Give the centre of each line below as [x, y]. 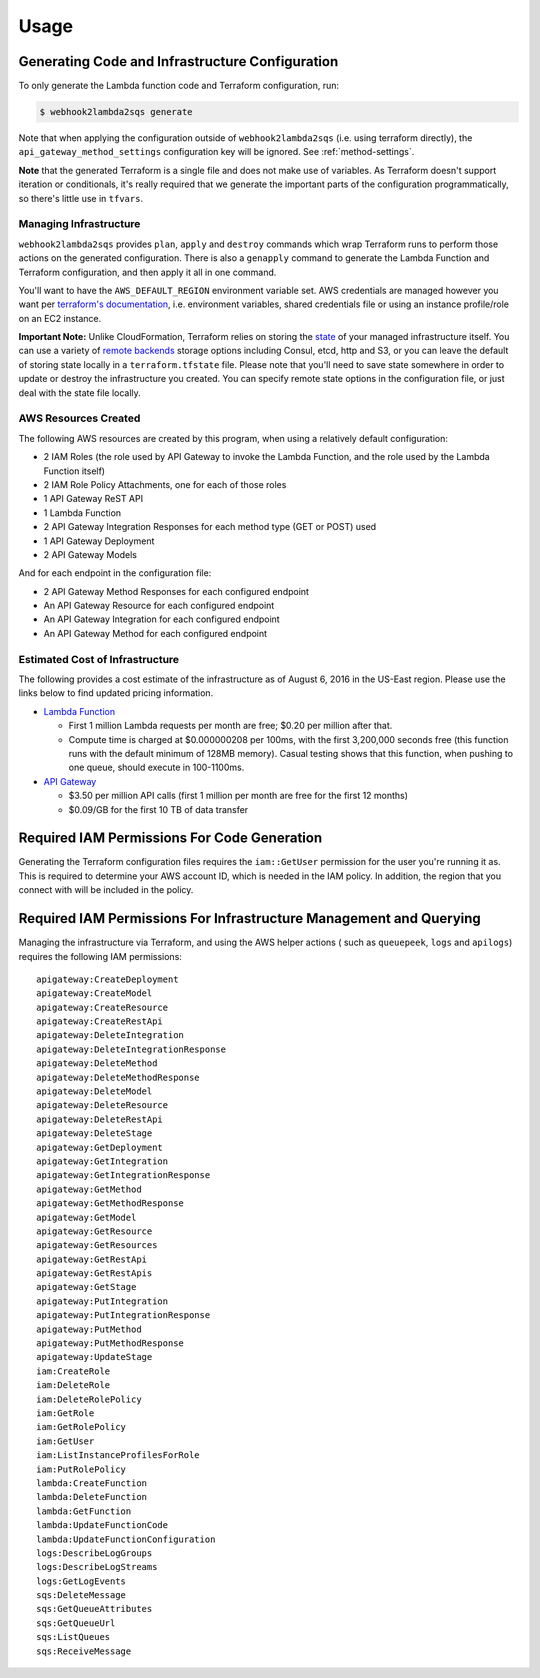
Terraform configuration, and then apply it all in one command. [147, 272]
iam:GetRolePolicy [81, 1427]
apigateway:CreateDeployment [107, 979]
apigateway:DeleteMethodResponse [118, 1077]
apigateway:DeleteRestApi [100, 1119]
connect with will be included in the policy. [106, 890]
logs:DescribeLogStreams [97, 1567]
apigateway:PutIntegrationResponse [123, 1315]
